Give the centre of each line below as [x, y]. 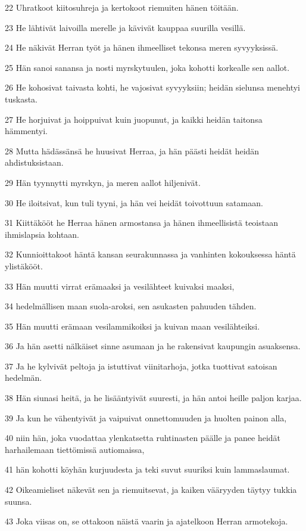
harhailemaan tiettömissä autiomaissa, [75, 449]
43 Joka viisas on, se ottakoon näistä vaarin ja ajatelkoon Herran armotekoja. [146, 521]
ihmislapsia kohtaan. [42, 234]
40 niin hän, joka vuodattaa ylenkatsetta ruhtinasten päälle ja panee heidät [143, 438]
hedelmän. [24, 378]
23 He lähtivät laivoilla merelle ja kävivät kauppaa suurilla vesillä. [125, 27]
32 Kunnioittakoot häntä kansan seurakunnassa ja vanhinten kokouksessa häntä [150, 254]
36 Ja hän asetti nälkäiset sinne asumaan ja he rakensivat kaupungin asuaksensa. [153, 346]
